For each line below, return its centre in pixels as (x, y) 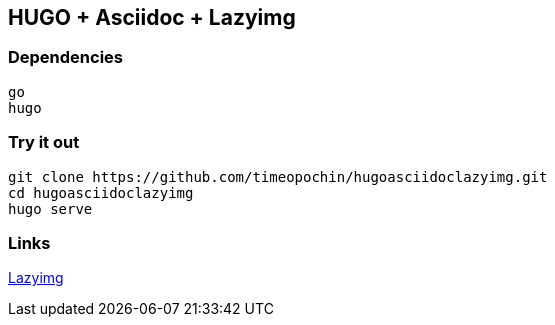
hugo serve (50, 208)
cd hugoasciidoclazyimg (101, 192)
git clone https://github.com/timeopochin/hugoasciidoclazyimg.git (278, 176)
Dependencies (66, 57)
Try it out (44, 142)
